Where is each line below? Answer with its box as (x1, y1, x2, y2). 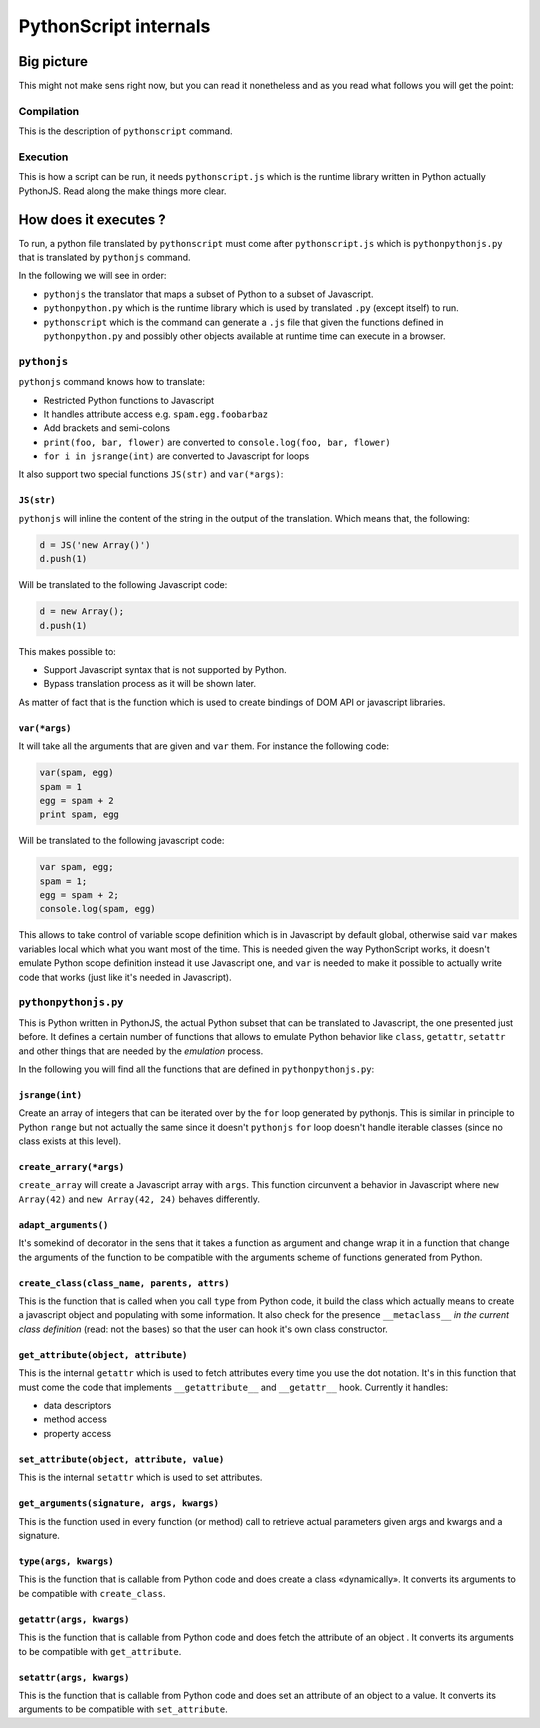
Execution (18, 150, 69, 164)
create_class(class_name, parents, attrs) (18, 1277, 230, 1289)
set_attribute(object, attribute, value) (18, 1453, 225, 1465)
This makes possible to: (18, 645, 117, 657)
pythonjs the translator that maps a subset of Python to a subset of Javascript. (43, 288, 374, 300)
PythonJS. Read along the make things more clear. (18, 185, 227, 197)
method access (43, 1413, 107, 1425)
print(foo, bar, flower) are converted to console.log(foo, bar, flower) (43, 436, 391, 448)
